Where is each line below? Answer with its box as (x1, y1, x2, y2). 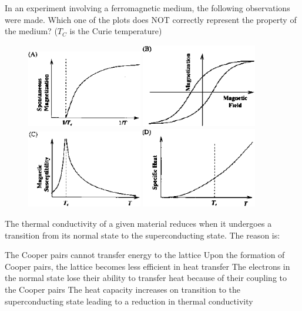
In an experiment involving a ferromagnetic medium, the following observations (5, 2, 290, 14)
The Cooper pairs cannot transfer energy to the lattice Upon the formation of (5, 249, 285, 261)
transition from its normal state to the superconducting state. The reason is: (5, 229, 280, 241)
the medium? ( (5, 25, 58, 37)
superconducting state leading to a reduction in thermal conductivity (5, 295, 253, 307)
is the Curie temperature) (69, 25, 162, 37)
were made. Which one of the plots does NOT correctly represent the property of (5, 13, 297, 25)
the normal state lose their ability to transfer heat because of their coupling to (5, 272, 287, 284)
